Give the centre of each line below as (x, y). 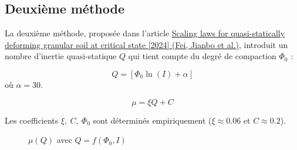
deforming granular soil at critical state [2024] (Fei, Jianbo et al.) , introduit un (146, 44)
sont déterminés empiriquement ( (152, 120)
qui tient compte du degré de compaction (202, 56)
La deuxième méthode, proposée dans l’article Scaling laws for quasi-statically (145, 33)
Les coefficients (32, 120)
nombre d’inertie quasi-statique (61, 56)
